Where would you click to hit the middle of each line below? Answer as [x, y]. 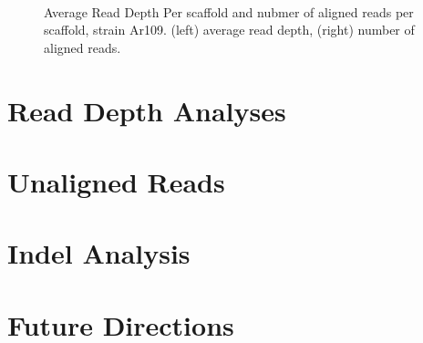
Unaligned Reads [116, 181]
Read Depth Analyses [147, 110]
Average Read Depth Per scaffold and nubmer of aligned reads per [229, 11]
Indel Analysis [99, 253]
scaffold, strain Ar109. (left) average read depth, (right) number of [229, 30]
